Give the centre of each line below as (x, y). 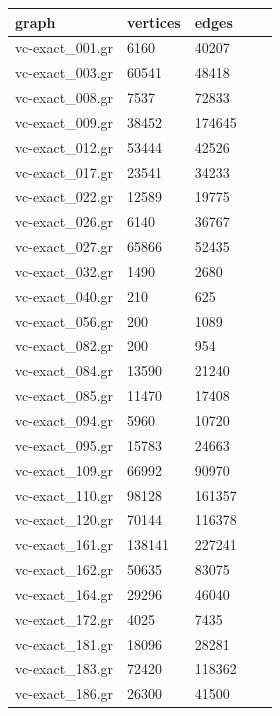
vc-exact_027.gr (64, 246)
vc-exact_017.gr (64, 171)
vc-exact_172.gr (64, 618)
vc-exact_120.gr (64, 519)
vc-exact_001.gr (64, 47)
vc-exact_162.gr (64, 569)
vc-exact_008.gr (64, 97)
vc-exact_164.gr (64, 593)
